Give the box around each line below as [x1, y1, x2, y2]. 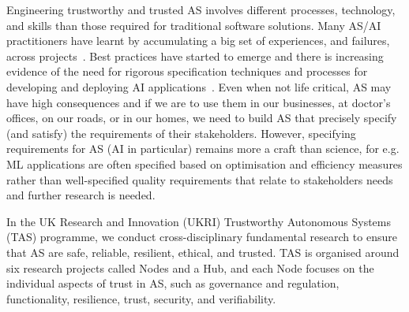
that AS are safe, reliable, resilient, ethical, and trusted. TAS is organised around [6, 243, 400, 260]
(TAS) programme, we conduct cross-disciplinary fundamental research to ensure [6, 228, 397, 245]
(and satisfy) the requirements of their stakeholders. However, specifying [6, 124, 356, 141]
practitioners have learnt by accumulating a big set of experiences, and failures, [6, 32, 390, 49]
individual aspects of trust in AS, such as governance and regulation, [6, 275, 340, 292]
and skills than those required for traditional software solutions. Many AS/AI [6, 17, 381, 33]
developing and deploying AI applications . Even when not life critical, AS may [6, 78, 392, 95]
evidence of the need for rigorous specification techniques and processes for [6, 63, 368, 80]
